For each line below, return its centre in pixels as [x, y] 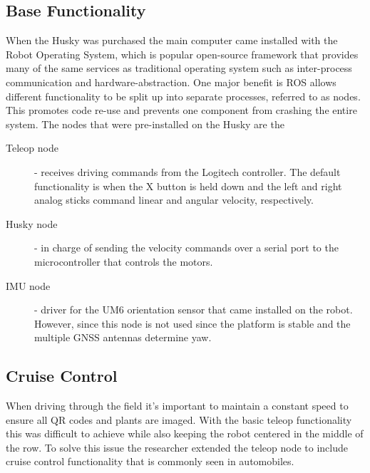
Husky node [32, 223]
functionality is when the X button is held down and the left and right [188, 186]
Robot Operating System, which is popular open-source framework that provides [182, 54]
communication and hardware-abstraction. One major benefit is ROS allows [171, 82]
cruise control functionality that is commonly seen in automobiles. [150, 461]
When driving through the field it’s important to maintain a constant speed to [177, 406]
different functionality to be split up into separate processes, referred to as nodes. [183, 96]
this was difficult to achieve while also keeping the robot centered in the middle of [185, 433]
